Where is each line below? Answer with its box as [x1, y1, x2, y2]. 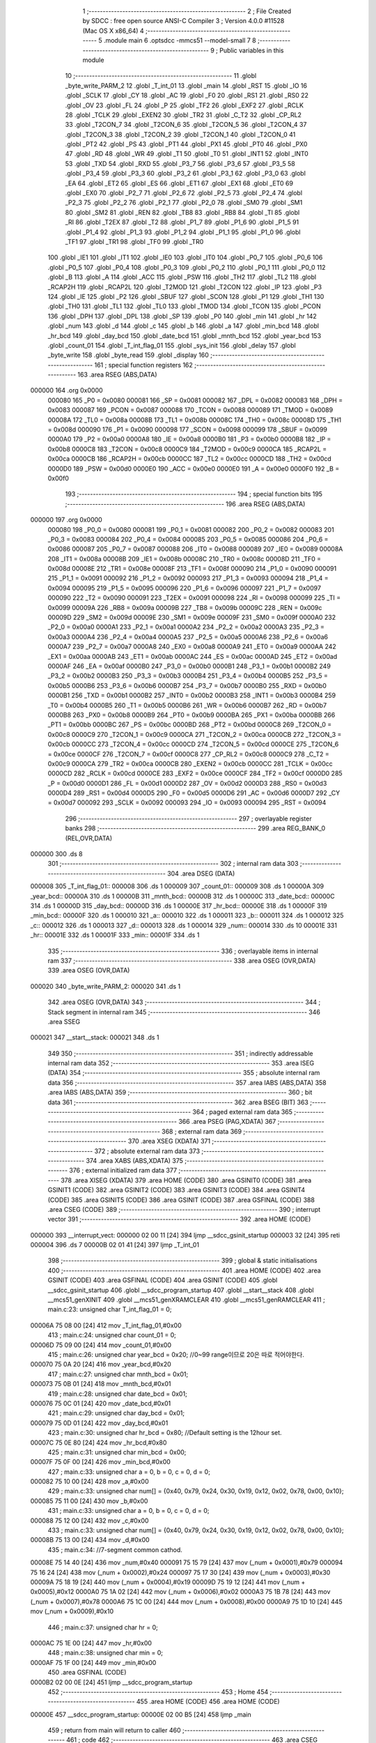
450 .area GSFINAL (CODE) [47, 1668, 127, 1677]
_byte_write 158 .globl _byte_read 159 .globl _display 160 [47, 351, 209, 359]
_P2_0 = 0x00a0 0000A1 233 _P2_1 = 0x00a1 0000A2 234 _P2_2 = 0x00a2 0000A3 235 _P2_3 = [47, 623, 325, 631]
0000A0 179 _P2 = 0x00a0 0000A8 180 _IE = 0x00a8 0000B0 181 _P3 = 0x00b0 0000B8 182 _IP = [47, 435, 331, 443]
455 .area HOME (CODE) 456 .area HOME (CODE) [136, 1698, 280, 1706]
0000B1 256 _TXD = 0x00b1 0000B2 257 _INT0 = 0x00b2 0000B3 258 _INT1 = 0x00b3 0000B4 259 [47, 691, 336, 700]
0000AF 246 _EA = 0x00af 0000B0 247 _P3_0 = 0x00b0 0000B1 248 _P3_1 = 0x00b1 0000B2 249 [47, 662, 331, 670]
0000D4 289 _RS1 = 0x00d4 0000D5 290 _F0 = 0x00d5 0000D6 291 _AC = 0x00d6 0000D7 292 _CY [47, 789, 340, 798]
